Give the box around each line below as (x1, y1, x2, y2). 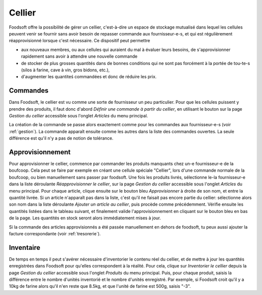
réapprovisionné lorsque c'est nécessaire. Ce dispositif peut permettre (9, 38, 150, 44)
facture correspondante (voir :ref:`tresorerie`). (9, 230, 101, 236)
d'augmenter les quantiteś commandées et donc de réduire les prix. (21, 74, 157, 80)
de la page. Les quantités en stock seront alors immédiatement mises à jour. (9, 215, 161, 221)
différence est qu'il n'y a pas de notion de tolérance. (9, 135, 114, 141)
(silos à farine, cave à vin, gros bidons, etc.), (21, 67, 110, 73)
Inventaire (9, 243, 41, 252)
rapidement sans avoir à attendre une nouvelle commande (21, 53, 138, 59)
